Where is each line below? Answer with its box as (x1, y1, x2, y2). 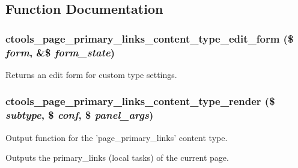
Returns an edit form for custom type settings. (5, 68, 177, 80)
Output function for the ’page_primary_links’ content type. (5, 131, 228, 143)
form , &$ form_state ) (5, 44, 115, 59)
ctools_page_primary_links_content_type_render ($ (5, 94, 275, 109)
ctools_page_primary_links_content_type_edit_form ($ (5, 31, 294, 46)
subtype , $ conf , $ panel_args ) (5, 107, 154, 122)
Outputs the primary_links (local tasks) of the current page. (5, 151, 229, 164)
